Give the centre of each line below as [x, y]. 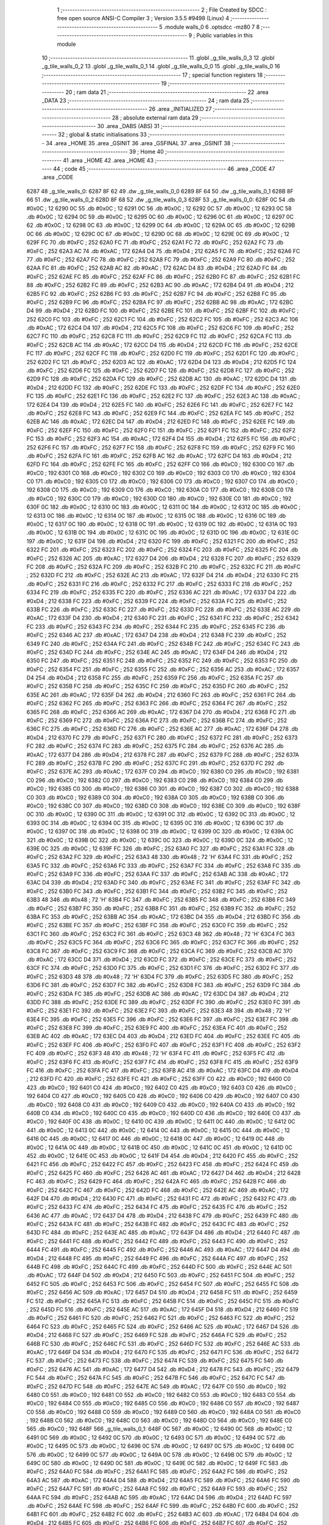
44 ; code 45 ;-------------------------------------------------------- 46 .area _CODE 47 [164, 169]
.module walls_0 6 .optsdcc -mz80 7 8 [212, 27]
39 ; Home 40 [146, 152]
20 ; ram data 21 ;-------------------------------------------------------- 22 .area [167, 92]
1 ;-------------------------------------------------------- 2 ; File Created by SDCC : [162, 10]
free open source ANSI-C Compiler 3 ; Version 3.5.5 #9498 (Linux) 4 [143, 18]
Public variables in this [225, 35]
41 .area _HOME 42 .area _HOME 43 [108, 160]
